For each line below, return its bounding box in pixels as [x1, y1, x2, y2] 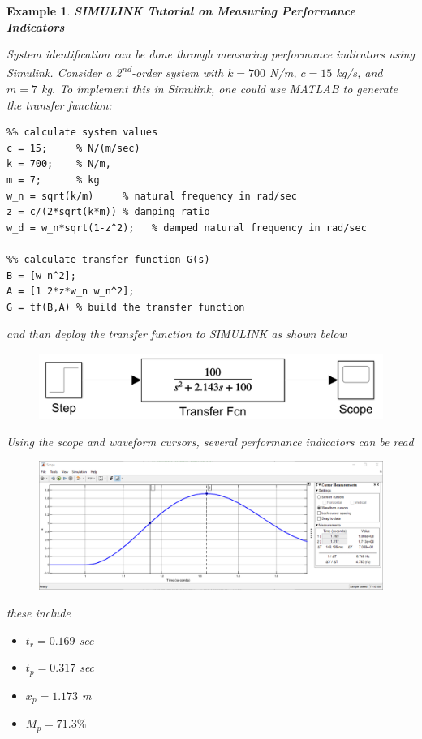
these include [6, 604, 71, 621]
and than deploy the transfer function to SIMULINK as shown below [6, 325, 347, 342]
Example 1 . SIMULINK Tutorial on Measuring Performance [6, 2, 355, 19]
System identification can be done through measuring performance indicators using [6, 45, 415, 62]
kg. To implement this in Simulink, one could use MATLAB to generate [41, 80, 398, 97]
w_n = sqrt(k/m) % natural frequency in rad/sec [6, 190, 297, 202]
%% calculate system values [6, 127, 158, 139]
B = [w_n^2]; [6, 269, 76, 281]
